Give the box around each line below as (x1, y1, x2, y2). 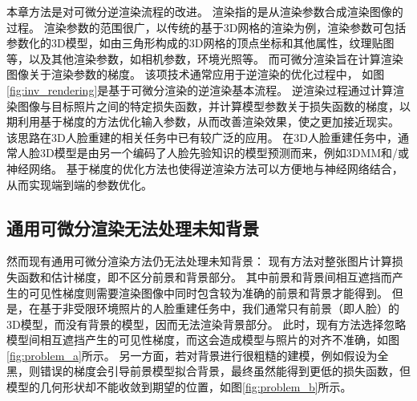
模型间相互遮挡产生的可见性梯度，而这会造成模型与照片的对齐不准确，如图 (6, 331, 399, 348)
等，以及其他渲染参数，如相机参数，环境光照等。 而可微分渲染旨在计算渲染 (6, 50, 403, 67)
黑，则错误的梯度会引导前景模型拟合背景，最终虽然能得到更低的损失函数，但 (6, 363, 411, 379)
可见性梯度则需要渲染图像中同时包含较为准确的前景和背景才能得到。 (28, 284, 388, 301)
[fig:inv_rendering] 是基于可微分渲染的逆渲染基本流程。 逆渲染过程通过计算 (6, 81, 393, 98)
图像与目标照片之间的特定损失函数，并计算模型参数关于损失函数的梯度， (17, 97, 399, 114)
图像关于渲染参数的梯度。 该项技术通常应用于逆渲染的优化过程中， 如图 (6, 66, 385, 83)
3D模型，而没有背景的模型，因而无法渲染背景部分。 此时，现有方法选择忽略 (6, 315, 407, 332)
